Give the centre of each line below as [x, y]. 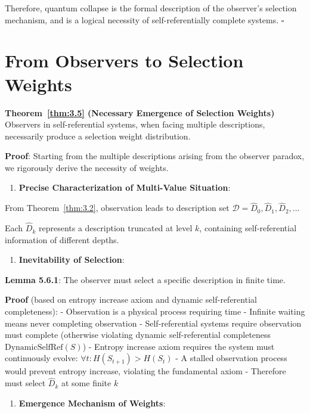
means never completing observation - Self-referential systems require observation [153, 323]
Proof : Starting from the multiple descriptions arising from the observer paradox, [155, 156]
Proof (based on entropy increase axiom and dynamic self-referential [131, 299]
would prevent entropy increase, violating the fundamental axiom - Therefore [145, 371]
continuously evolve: [41, 358]
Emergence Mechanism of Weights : [92, 403]
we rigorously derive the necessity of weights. [87, 167]
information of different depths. [62, 239]
